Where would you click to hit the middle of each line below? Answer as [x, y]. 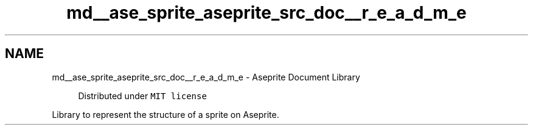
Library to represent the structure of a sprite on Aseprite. [165, 114]
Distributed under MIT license [142, 96]
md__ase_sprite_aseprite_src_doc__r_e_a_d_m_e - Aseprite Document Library [206, 77]
